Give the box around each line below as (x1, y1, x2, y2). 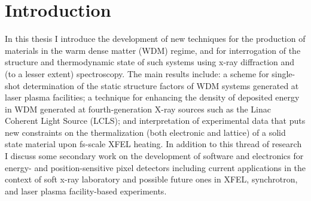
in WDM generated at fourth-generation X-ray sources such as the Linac (5, 102, 271, 115)
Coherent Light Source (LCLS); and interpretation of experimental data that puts (5, 114, 306, 127)
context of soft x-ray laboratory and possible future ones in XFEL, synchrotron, (5, 173, 298, 185)
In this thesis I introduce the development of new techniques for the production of (5, 32, 306, 45)
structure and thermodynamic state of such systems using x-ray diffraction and (5, 56, 295, 68)
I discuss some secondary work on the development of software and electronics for (5, 150, 304, 162)
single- (272, 67, 295, 80)
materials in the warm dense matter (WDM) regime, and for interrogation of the (5, 44, 301, 56)
